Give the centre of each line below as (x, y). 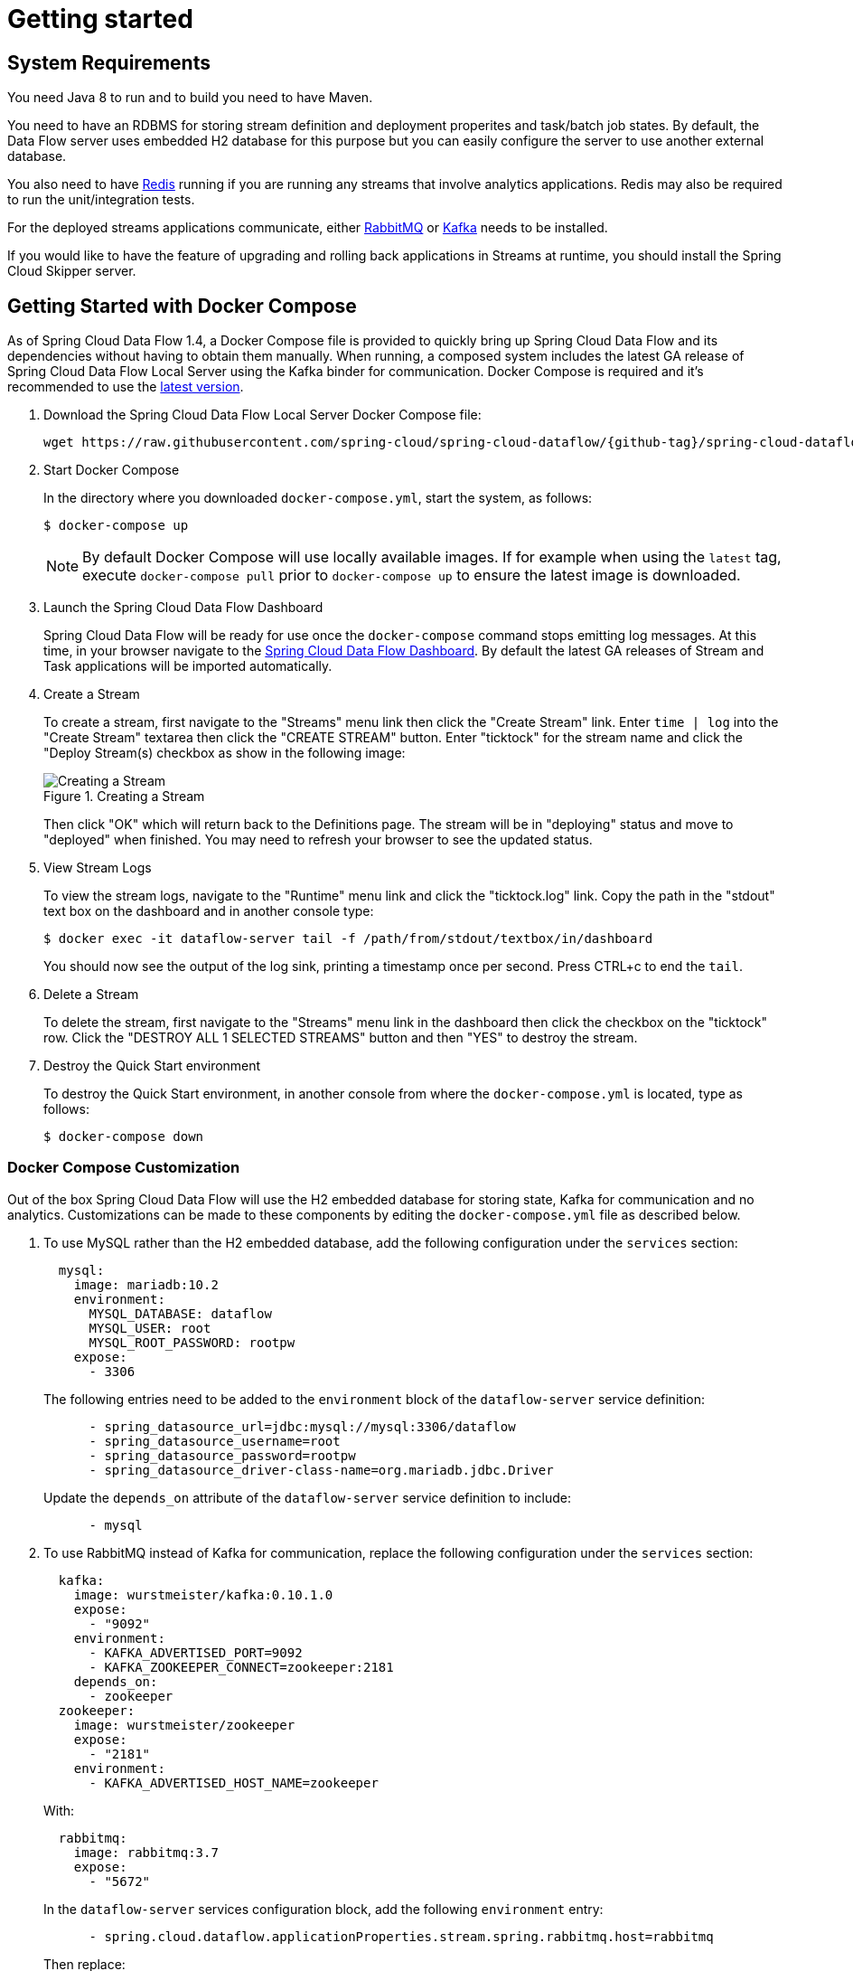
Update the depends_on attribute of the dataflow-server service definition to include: (308, 1497)
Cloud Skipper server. (72, 271)
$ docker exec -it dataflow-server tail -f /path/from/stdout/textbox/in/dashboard (348, 939)
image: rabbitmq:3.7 (146, 1852)
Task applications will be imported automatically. (188, 666)
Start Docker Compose (112, 470)
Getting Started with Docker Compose (182, 306)
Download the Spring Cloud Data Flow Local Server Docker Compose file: (262, 415)
